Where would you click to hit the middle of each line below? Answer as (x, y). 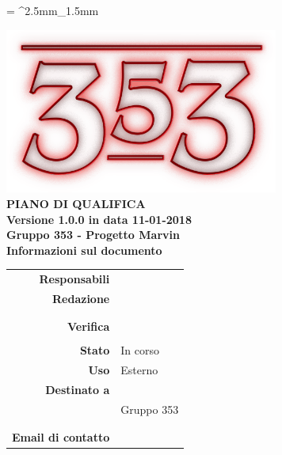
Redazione (81, 298)
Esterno (139, 370)
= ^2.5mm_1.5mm (53, 10)
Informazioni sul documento (84, 250)
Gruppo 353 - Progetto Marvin (93, 235)
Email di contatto (61, 437)
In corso (140, 350)
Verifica (89, 326)
